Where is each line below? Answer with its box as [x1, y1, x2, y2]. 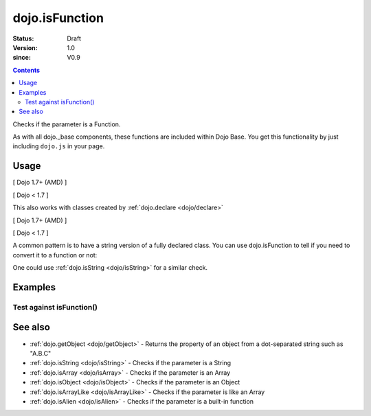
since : [12, 54, 31, 62]
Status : [12, 34, 34, 43]
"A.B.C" [30, 349, 52, 357]
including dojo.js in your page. [12, 142, 105, 150]
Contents [12, 66, 41, 74]
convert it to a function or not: [12, 251, 98, 259]
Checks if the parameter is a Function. [12, 120, 121, 128]
